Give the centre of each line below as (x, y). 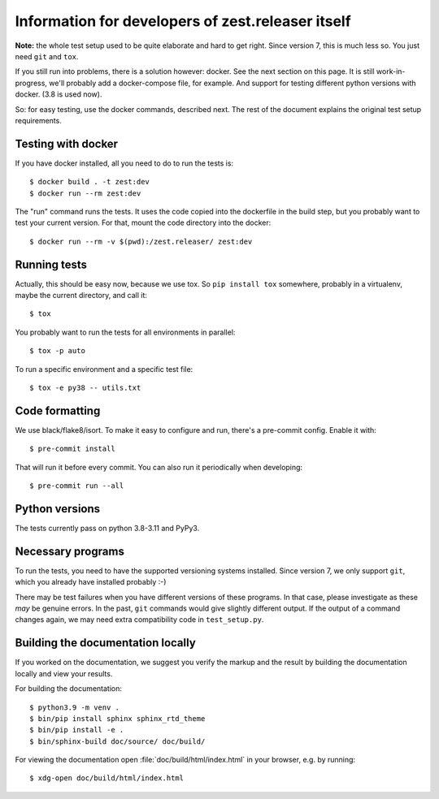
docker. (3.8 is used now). (59, 94)
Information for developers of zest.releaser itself (183, 21)
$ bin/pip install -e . (77, 730)
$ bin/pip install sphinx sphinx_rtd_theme (117, 718)
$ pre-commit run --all (77, 486)
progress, (31, 83)
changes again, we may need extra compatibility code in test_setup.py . (139, 620)
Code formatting (58, 410)
